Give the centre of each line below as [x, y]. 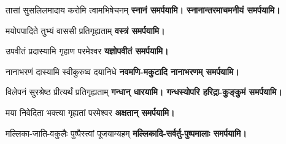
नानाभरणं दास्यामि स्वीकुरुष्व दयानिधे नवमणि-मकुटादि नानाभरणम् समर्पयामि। [122, 71]
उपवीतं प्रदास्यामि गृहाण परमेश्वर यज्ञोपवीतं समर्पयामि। [87, 51]
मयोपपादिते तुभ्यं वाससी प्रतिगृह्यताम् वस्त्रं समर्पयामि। [85, 30]
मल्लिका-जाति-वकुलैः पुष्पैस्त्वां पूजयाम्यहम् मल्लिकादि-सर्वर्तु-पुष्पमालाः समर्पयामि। [126, 133]
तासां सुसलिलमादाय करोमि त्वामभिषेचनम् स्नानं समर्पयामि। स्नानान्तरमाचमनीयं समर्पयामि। [143, 10]
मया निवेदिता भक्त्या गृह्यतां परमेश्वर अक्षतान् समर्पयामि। [90, 112]
